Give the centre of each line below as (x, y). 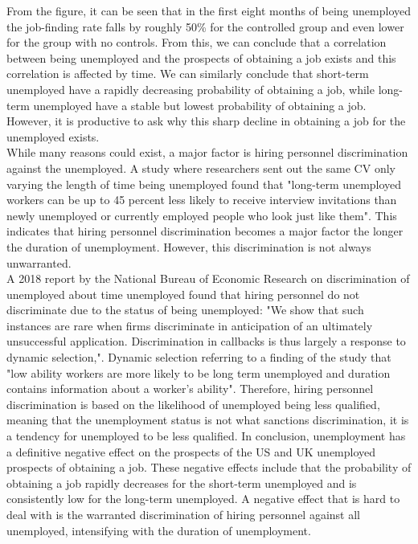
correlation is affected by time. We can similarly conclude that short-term (188, 74)
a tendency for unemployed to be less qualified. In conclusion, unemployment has (206, 436)
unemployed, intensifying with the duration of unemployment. (159, 530)
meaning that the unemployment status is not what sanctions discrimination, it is (208, 420)
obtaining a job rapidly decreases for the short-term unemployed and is (182, 483)
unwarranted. (39, 262)
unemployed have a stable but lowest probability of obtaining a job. (200, 105)
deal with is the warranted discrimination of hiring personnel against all (183, 514)
